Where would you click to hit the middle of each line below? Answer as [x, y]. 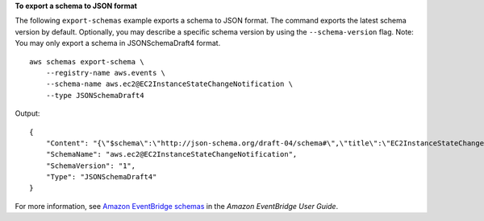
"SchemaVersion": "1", [91, 166]
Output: [27, 113]
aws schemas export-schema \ [87, 61]
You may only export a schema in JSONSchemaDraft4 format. [118, 43]
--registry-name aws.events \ [105, 73]
